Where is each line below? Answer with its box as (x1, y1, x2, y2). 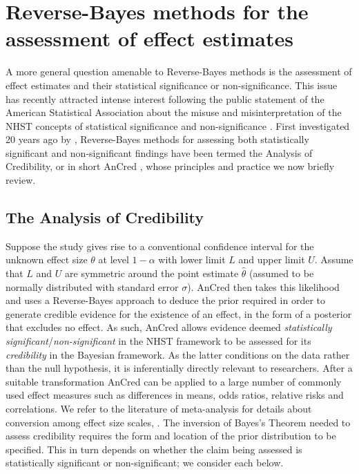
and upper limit (238, 252, 305, 267)
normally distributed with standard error (6, 279, 179, 294)
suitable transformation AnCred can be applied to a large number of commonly (6, 374, 342, 388)
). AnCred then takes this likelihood (187, 279, 340, 294)
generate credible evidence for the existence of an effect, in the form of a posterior (6, 306, 352, 321)
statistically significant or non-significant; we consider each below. (6, 455, 284, 470)
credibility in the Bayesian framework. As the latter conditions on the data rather (6, 347, 350, 361)
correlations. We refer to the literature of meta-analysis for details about (6, 401, 312, 415)
